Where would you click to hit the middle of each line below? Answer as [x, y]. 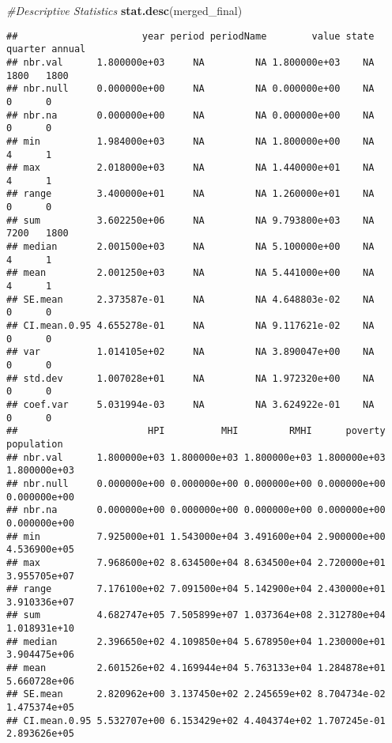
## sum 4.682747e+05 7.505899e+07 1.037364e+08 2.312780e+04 [196, 615]
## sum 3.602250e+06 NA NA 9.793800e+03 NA [190, 220]
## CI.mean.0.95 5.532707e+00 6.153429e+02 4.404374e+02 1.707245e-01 [196, 720]
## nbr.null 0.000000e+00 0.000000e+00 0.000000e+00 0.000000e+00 [196, 483]
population [35, 444]
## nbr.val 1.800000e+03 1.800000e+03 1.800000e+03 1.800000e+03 [196, 457]
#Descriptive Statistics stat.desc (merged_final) [124, 10]
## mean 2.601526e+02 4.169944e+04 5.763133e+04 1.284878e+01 [196, 668]
